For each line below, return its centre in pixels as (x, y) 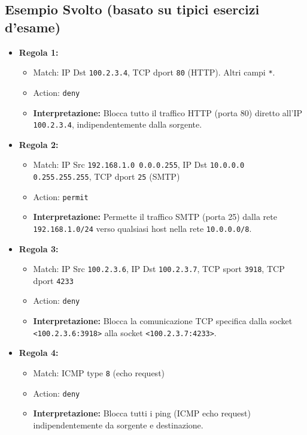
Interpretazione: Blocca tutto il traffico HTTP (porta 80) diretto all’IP (168, 112)
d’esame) (33, 27)
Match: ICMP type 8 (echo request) (99, 372)
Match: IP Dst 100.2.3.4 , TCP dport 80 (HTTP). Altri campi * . (154, 72)
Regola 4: (39, 353)
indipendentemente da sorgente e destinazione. (118, 425)
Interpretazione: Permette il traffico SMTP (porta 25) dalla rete (155, 217)
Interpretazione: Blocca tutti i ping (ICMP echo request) (142, 413)
